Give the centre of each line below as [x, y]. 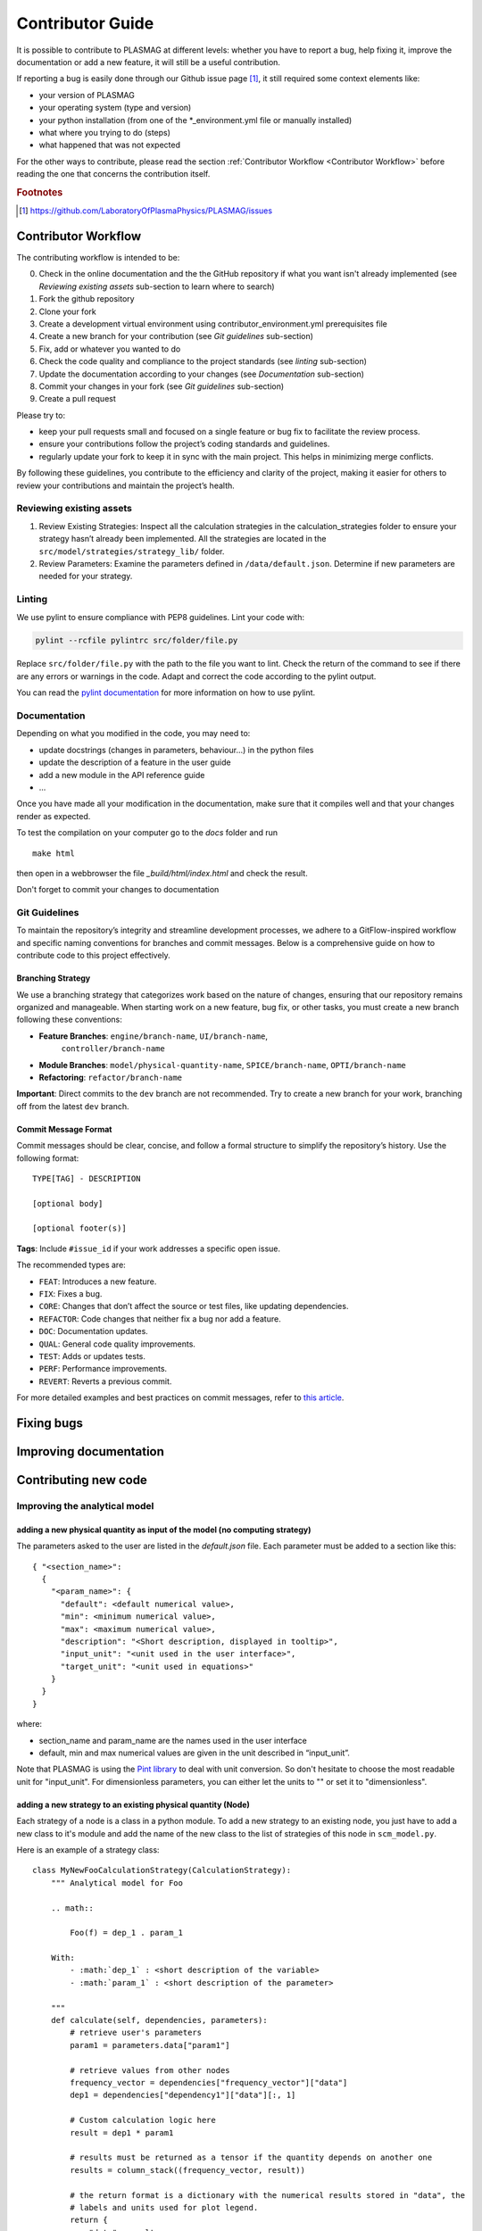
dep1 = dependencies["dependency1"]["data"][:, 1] [183, 2095]
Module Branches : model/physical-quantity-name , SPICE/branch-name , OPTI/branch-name [222, 1065]
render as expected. [54, 816]
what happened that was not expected [109, 145]
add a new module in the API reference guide [122, 775]
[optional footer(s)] [79, 1228]
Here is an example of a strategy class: [88, 1849]
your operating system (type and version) [115, 108]
